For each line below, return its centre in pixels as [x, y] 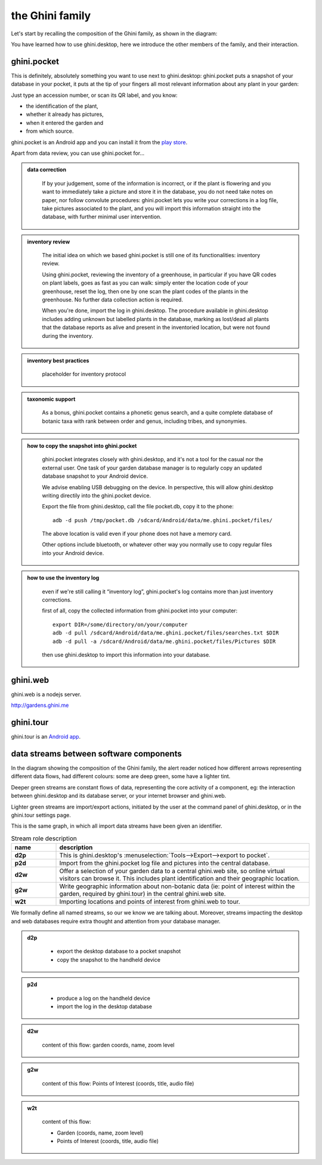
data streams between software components [96, 754]
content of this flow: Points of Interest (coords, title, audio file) [118, 1083]
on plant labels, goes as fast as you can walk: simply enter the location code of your [145, 283]
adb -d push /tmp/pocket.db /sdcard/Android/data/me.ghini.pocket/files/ [163, 520]
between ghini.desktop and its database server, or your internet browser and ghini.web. [119, 796]
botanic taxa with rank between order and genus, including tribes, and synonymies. [144, 421]
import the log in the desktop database [104, 1006]
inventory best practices [58, 361]
